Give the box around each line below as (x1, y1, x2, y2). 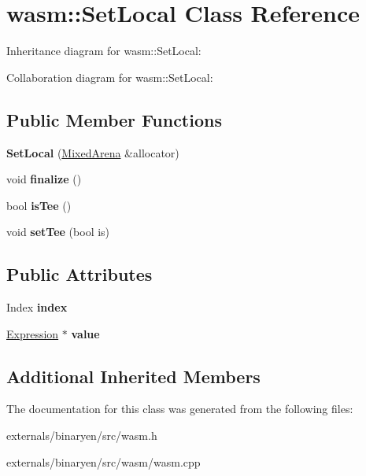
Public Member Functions (6, 107, 222, 131)
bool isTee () (6, 197, 72, 213)
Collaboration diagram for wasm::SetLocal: (6, 68, 213, 85)
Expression (6, 325, 59, 341)
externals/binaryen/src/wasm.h (6, 427, 157, 444)
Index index (6, 299, 68, 315)
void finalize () (6, 171, 82, 187)
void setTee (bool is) (6, 223, 110, 240)
